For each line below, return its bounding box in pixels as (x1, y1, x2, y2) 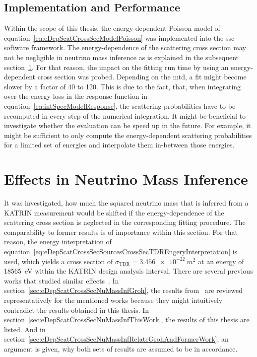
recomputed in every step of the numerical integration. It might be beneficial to (4, 110, 246, 121)
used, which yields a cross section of (4, 256, 113, 266)
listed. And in (4, 324, 46, 334)
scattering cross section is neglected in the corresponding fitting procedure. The (4, 217, 246, 227)
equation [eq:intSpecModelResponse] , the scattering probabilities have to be (4, 100, 236, 111)
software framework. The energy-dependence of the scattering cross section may (4, 42, 246, 53)
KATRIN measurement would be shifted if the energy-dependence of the (4, 207, 224, 217)
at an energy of (198, 256, 244, 266)
